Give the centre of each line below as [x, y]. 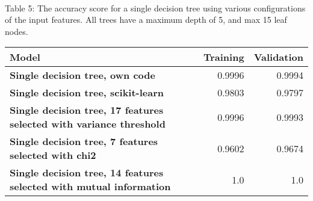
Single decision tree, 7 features [84, 141]
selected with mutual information [90, 187]
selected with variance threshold [88, 124]
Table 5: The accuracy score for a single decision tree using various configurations [155, 8]
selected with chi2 [53, 155]
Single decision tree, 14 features [87, 173]
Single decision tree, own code [82, 75]
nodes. [17, 31]
